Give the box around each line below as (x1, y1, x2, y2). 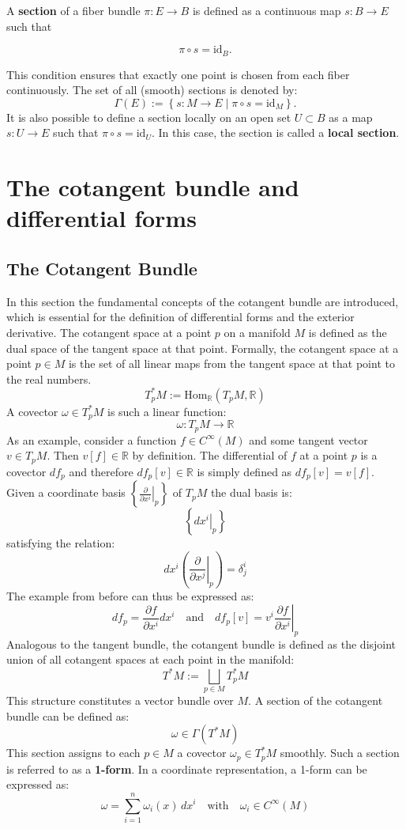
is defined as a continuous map (192, 2, 341, 18)
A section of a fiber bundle (6, 2, 141, 18)
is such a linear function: (107, 403, 227, 419)
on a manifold (224, 324, 291, 340)
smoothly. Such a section (280, 744, 400, 761)
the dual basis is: (210, 484, 292, 501)
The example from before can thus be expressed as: (6, 587, 254, 604)
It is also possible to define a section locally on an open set (6, 108, 291, 125)
